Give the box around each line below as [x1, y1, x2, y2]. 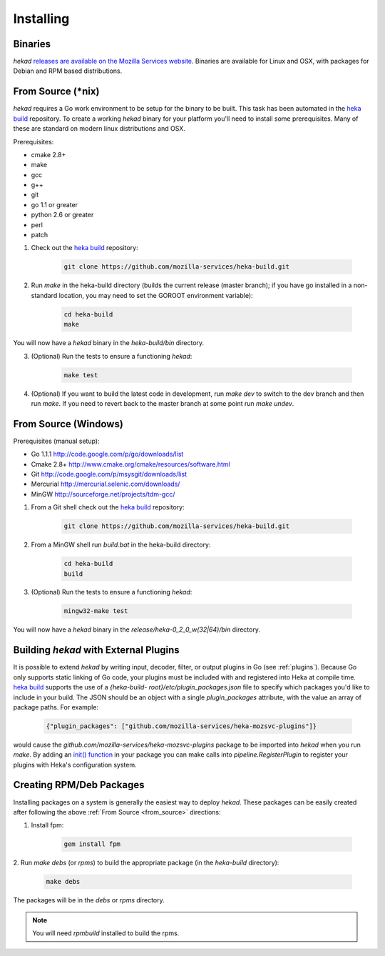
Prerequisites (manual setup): [13, 437, 100, 445]
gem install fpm [63, 840, 121, 848]
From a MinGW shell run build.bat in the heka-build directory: [31, 540, 211, 549]
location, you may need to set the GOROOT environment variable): [58, 291, 253, 299]
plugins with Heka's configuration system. [13, 760, 137, 769]
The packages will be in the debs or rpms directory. [13, 896, 165, 905]
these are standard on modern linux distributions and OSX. [13, 124, 185, 133]
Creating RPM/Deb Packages [13, 779, 145, 791]
